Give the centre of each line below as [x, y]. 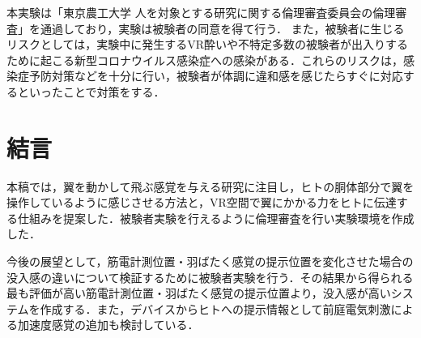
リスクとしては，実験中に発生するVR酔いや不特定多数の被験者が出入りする [208, 44]
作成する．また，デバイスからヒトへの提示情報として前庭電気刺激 [215, 308]
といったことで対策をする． [91, 91]
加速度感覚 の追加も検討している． [108, 325]
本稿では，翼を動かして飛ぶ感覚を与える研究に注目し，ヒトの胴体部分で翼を [210, 186]
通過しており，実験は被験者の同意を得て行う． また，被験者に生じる [222, 28]
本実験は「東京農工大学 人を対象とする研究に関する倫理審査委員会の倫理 [201, 12]
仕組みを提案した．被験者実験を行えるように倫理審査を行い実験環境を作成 [216, 218]
